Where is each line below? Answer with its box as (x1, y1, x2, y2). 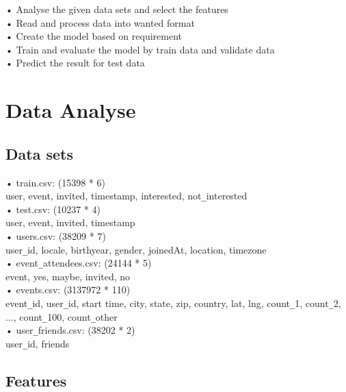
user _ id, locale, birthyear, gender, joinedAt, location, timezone (5, 242, 267, 256)
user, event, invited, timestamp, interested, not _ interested (5, 188, 248, 203)
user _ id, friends (5, 336, 70, 351)
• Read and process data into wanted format (5, 15, 195, 29)
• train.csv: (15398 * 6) (5, 175, 105, 189)
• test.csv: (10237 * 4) (5, 201, 101, 216)
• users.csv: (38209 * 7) (5, 228, 106, 243)
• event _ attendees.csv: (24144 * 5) (5, 256, 152, 270)
